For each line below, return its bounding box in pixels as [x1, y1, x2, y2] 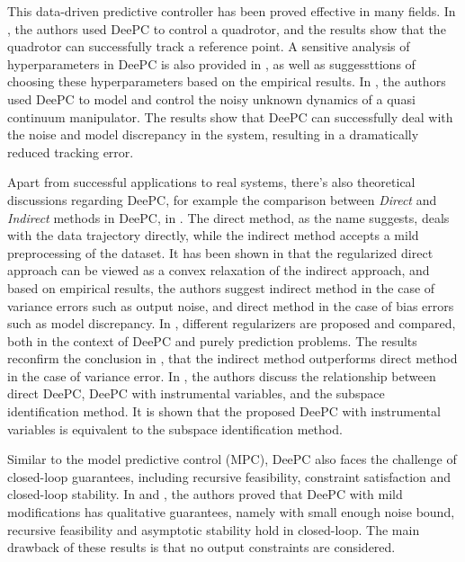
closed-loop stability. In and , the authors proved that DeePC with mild [7, 485, 403, 504]
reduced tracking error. [7, 142, 134, 161]
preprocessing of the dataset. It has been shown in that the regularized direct [7, 243, 434, 262]
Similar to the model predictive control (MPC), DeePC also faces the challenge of [7, 450, 457, 468]
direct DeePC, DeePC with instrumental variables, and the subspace [7, 384, 385, 403]
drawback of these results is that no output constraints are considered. [7, 538, 396, 557]
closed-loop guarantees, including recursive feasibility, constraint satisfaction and [7, 467, 452, 486]
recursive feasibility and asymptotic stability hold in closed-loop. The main [7, 520, 420, 539]
